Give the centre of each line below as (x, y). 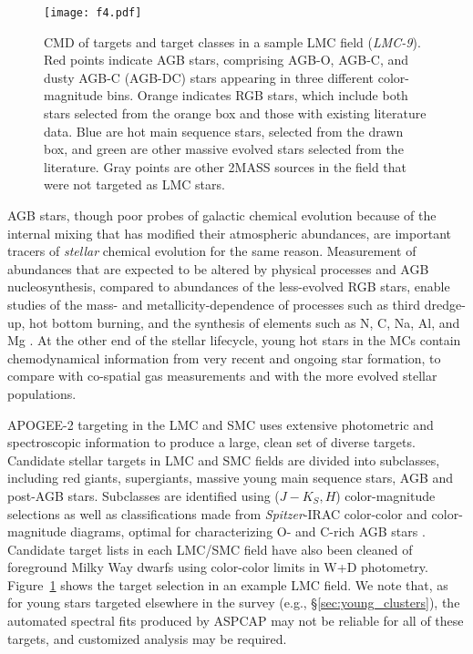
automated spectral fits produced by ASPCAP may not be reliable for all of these (236, 621)
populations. (42, 393)
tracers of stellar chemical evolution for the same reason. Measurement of (212, 251)
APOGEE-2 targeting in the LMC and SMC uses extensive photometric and (221, 424)
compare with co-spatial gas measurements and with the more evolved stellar (222, 376)
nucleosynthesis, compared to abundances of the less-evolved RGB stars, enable (229, 286)
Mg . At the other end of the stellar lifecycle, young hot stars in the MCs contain (234, 340)
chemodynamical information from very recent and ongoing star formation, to (224, 358)
